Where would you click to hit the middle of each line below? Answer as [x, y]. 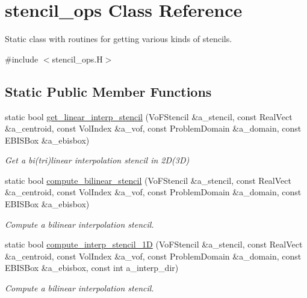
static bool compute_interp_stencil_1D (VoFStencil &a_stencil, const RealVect [154, 244]
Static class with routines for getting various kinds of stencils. [119, 39]
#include [22, 59]
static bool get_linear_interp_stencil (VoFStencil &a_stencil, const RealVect [149, 116]
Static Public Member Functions [108, 91]
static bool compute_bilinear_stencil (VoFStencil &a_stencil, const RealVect [148, 180]
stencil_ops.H [77, 59]
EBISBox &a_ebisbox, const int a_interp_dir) [92, 268]
